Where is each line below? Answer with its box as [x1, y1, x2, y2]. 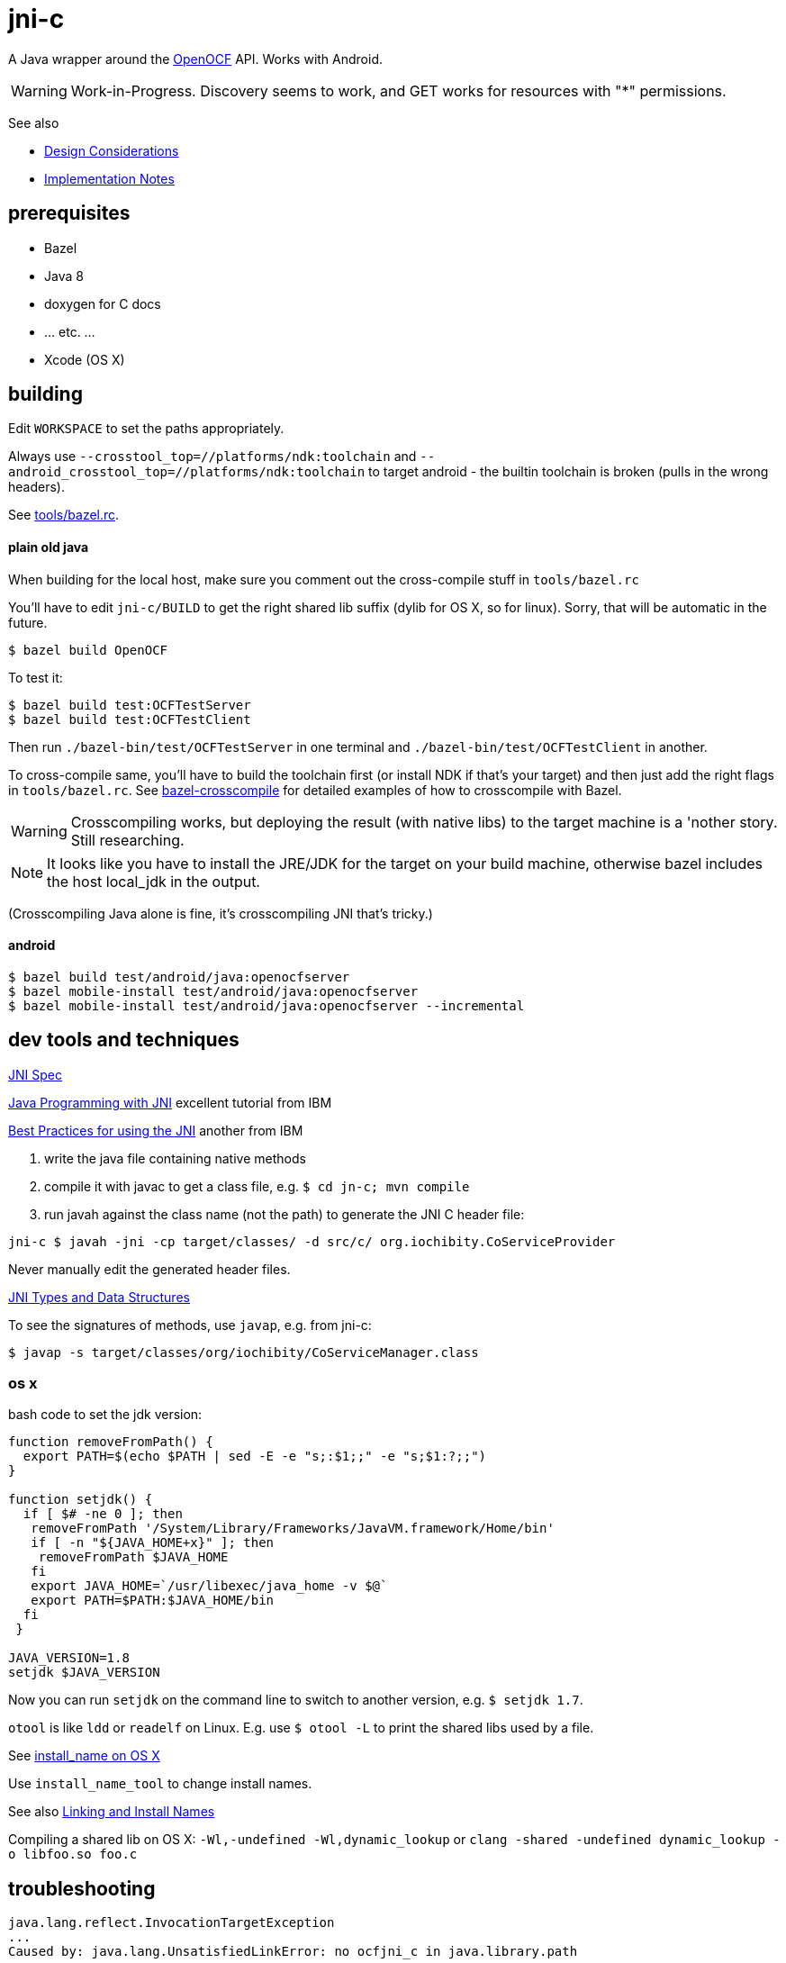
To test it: [8, 669, 63, 685]
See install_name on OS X [8, 1748, 160, 1764]
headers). [8, 479, 65, 495]
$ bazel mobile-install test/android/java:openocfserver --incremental [8, 998, 525, 1013]
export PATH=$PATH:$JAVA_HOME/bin [31, 1593, 275, 1608]
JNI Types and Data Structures [8, 1289, 190, 1305]
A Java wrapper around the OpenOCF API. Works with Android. [8, 50, 384, 67]
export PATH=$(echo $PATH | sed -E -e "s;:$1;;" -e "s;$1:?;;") [23, 1449, 487, 1464]
